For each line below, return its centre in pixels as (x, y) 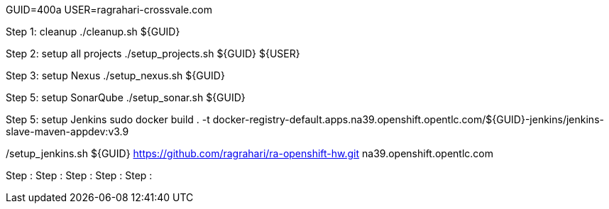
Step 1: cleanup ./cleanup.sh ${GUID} (93, 32)
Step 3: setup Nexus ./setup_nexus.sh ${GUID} (115, 75)
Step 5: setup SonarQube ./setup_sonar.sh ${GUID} (126, 97)
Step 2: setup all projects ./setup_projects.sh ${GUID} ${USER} (153, 53)
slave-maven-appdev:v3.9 (67, 131)
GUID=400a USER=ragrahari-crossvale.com (109, 10)
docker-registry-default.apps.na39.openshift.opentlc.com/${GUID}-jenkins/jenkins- (408, 119)
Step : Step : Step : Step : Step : (79, 175)
